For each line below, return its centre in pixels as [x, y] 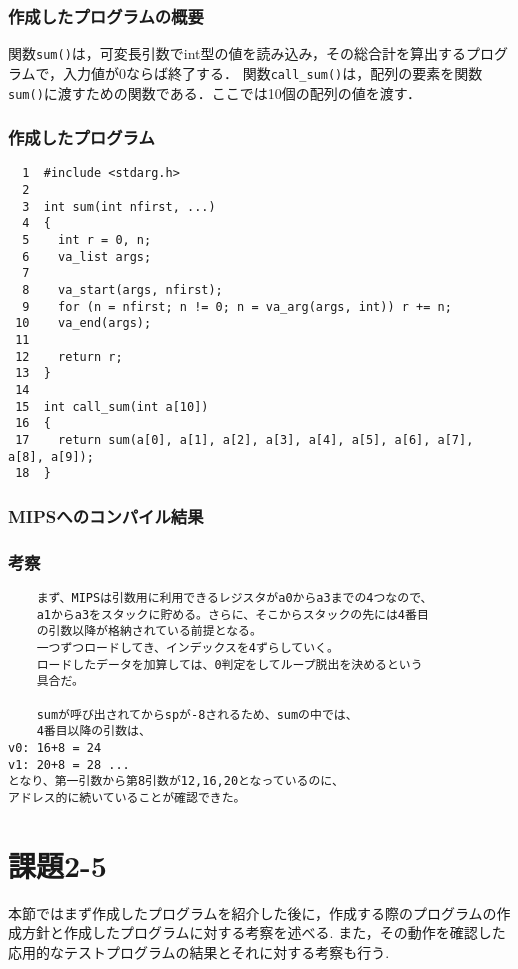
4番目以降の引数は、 [93, 731]
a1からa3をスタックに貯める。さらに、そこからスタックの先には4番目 [232, 614]
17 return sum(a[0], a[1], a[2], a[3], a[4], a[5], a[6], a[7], [244, 439]
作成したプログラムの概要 [106, 15]
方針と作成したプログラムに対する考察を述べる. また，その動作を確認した [263, 932]
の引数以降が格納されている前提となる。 [149, 631]
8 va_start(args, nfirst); [122, 290]
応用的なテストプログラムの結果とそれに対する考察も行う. [199, 951]
